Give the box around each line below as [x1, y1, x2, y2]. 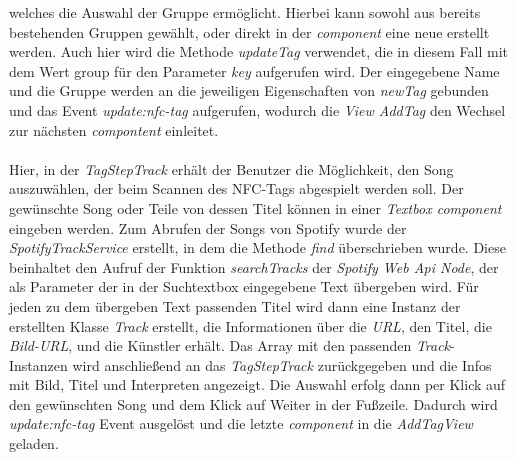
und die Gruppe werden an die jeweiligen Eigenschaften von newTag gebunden [9, 80, 489, 101]
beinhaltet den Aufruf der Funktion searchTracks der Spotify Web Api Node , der [9, 256, 499, 277]
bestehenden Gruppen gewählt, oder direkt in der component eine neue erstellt [9, 21, 490, 42]
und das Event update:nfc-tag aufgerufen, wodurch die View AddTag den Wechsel [9, 99, 506, 120]
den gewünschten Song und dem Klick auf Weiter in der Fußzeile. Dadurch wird [9, 393, 498, 414]
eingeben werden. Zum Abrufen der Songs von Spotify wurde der [9, 217, 407, 238]
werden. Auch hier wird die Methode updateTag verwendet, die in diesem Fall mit [9, 41, 509, 62]
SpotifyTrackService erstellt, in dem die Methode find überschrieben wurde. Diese [9, 237, 506, 258]
